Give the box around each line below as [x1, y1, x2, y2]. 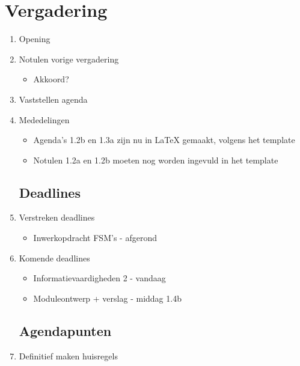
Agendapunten [19, 321, 112, 340]
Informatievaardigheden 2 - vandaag [33, 272, 166, 284]
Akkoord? [33, 73, 69, 85]
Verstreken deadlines [19, 211, 95, 224]
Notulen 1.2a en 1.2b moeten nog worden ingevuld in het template [33, 153, 278, 166]
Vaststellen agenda [19, 93, 88, 105]
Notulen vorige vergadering [19, 52, 119, 65]
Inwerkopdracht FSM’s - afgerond [33, 231, 157, 244]
